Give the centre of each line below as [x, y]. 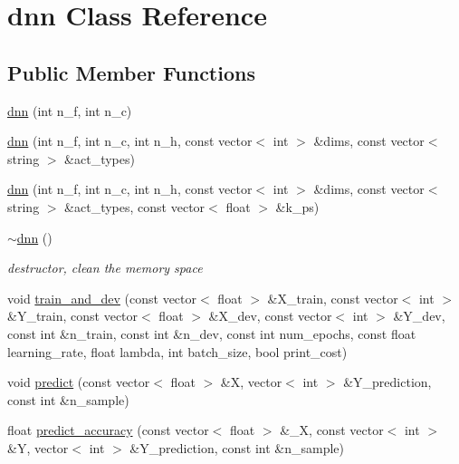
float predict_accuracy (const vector [108, 430]
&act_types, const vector [135, 206]
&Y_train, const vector [73, 316]
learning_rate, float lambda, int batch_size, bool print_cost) [177, 351]
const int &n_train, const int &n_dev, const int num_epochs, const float [212, 333]
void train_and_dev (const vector [102, 298]
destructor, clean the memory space [105, 268]
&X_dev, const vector [270, 316]
